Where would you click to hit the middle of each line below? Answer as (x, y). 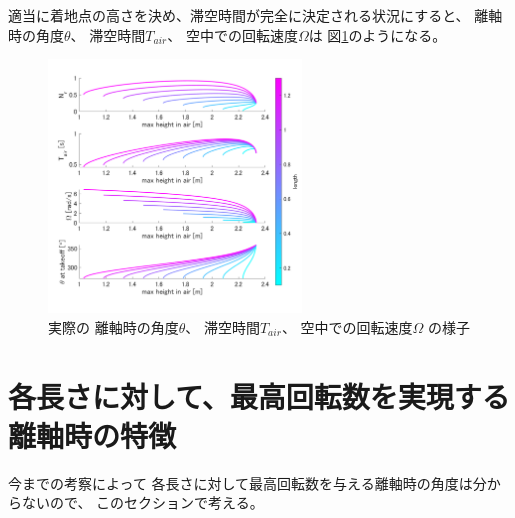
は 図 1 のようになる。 (377, 34)
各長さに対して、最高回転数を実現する (259, 395)
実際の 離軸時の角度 (113, 326)
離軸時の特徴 (92, 434)
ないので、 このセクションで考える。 (142, 502)
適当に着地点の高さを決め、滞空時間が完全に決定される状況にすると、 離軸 (255, 15)
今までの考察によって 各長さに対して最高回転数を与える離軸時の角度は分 (247, 482)
